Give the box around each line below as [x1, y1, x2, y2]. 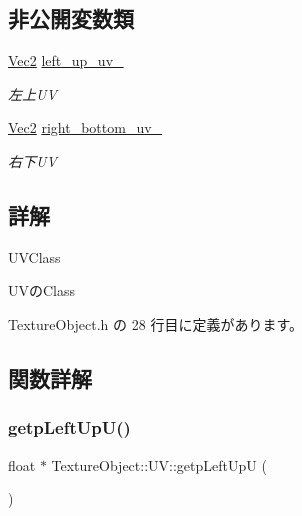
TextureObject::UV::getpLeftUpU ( [51, 454, 267, 475]
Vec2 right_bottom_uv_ [8, 117, 163, 138]
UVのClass [8, 280, 76, 301]
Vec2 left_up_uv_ [8, 50, 124, 71]
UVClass [8, 246, 61, 267]
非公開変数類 [8, 3, 134, 34]
